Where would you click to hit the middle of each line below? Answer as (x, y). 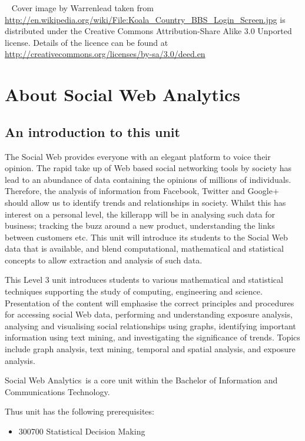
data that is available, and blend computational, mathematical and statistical (144, 248)
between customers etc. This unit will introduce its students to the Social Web (146, 237)
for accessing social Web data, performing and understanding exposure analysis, (149, 314)
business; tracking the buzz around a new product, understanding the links (140, 225)
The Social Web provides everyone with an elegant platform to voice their (138, 156)
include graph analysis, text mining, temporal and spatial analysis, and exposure (150, 349)
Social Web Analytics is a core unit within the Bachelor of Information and (141, 380)
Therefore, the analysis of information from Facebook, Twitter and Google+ (142, 191)
